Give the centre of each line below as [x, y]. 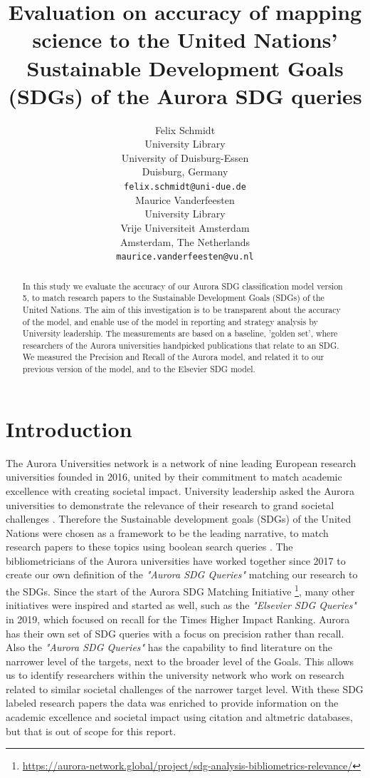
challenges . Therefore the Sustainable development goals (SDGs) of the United [179, 519]
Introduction [69, 428]
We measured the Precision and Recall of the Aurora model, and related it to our [173, 357]
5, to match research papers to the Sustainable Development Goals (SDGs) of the [173, 298]
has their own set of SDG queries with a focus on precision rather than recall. [175, 633]
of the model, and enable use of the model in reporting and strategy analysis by [170, 321]
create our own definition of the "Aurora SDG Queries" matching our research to [182, 574]
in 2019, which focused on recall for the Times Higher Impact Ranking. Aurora [178, 619]
